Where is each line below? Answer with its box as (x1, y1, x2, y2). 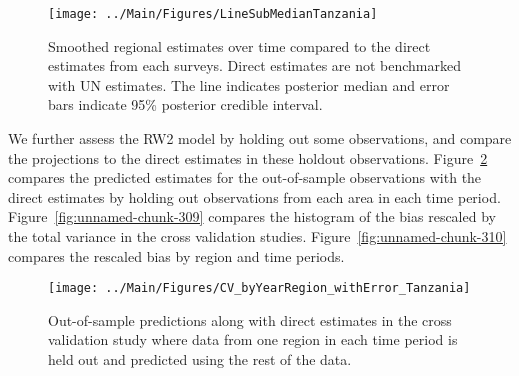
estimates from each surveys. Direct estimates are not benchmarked (48, 55, 461, 76)
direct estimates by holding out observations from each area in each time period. (8, 186, 501, 207)
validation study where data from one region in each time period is (48, 329, 458, 350)
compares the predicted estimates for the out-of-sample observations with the (8, 167, 482, 188)
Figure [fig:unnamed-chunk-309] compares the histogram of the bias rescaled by (8, 206, 496, 227)
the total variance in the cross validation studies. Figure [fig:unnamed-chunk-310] (8, 226, 507, 246)
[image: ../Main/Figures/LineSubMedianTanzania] (48, 7, 378, 21)
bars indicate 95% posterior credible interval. (48, 94, 323, 115)
